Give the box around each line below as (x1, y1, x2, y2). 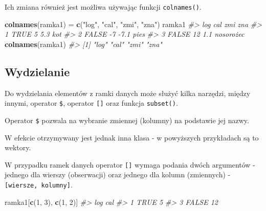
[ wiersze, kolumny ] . (5, 179, 73, 190)
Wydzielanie (5, 63, 70, 79)
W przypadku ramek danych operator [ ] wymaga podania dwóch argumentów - (5, 159, 255, 170)
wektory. (5, 142, 31, 153)
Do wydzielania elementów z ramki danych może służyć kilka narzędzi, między (5, 87, 251, 98)
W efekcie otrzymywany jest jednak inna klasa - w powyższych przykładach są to (5, 132, 259, 143)
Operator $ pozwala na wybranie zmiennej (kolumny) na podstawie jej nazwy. (5, 114, 249, 125)
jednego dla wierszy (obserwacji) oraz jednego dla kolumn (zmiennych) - (5, 169, 231, 180)
